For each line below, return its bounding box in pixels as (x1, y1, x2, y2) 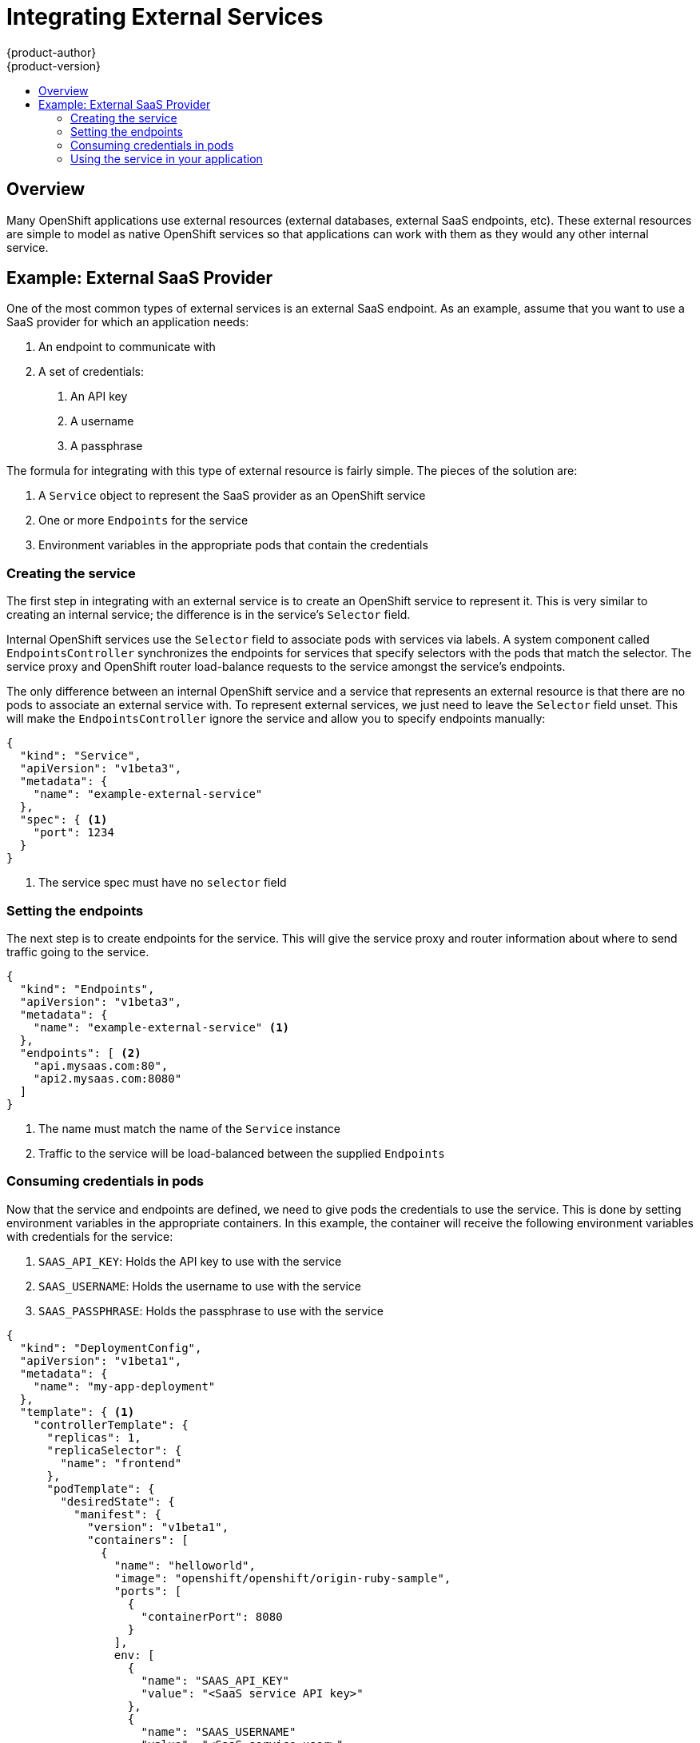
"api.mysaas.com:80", (33, 1059, 169, 1072)
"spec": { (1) (19, 813, 108, 827)
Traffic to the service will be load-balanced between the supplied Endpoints (38, 1146, 445, 1160)
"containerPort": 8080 (141, 1609, 283, 1623)
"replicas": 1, (46, 1430, 141, 1444)
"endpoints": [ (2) (19, 1046, 141, 1059)
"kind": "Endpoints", (19, 982, 155, 995)
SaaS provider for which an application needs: (6, 315, 249, 329)
